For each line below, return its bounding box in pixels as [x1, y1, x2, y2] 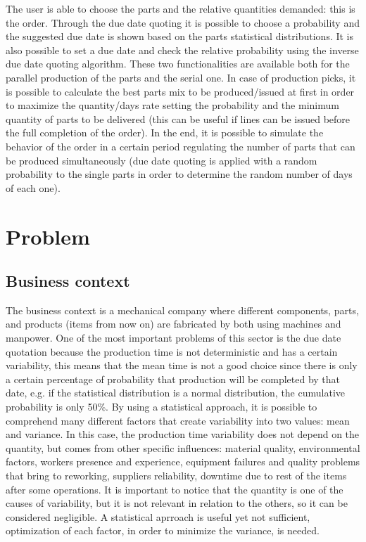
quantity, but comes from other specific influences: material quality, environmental [6, 440, 360, 455]
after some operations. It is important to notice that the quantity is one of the [6, 482, 343, 496]
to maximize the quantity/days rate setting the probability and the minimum [6, 98, 339, 112]
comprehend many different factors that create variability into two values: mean [6, 413, 350, 427]
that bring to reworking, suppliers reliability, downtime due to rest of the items [6, 468, 347, 483]
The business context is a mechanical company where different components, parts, [6, 302, 359, 317]
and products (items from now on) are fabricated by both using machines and [6, 316, 341, 331]
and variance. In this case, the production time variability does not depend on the [6, 427, 360, 441]
